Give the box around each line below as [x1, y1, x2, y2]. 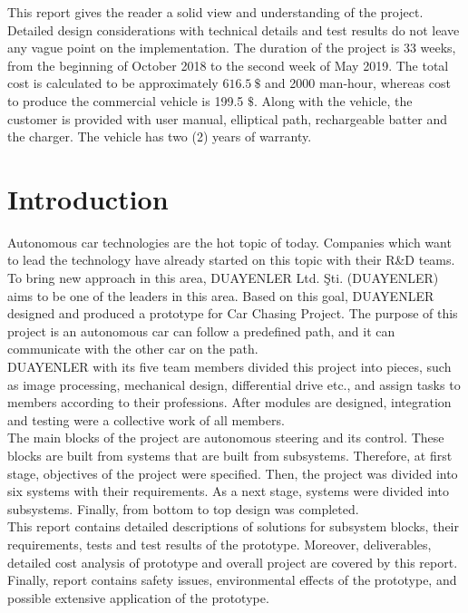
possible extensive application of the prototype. [7, 588, 269, 607]
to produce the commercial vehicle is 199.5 [7, 91, 244, 110]
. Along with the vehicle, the [253, 91, 413, 110]
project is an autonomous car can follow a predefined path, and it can [7, 321, 395, 340]
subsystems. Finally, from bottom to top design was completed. [7, 499, 359, 518]
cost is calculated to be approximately [7, 73, 219, 92]
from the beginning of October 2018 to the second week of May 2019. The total [7, 55, 449, 74]
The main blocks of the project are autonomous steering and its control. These [7, 428, 444, 447]
